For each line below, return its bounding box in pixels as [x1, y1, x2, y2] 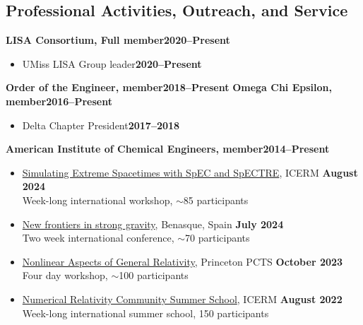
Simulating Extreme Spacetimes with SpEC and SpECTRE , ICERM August [22, 165, 358, 179]
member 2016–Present [6, 93, 112, 108]
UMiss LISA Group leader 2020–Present [22, 56, 202, 71]
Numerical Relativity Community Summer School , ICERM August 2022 [22, 291, 343, 306]
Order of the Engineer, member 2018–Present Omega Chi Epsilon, [6, 80, 332, 95]
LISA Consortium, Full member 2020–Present [6, 32, 230, 47]
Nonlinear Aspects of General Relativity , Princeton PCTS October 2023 [22, 254, 343, 268]
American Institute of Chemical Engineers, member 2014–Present [6, 141, 330, 156]
